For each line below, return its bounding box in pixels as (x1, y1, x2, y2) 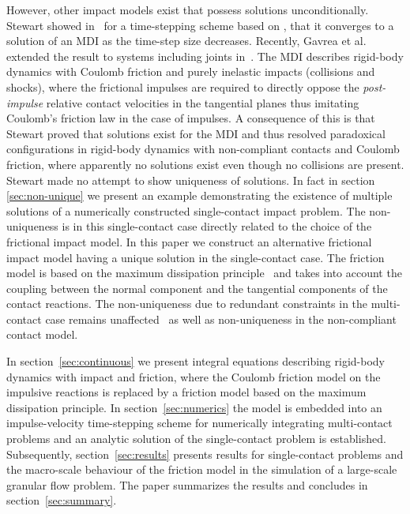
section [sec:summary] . (6, 492, 117, 508)
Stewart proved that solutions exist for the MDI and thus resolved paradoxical (6, 125, 386, 141)
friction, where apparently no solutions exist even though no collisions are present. (6, 156, 404, 172)
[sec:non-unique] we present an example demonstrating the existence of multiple (6, 187, 393, 204)
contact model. (6, 326, 78, 343)
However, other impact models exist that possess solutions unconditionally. (6, 2, 369, 17)
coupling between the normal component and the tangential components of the (6, 280, 388, 296)
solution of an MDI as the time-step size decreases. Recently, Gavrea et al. (6, 32, 367, 49)
